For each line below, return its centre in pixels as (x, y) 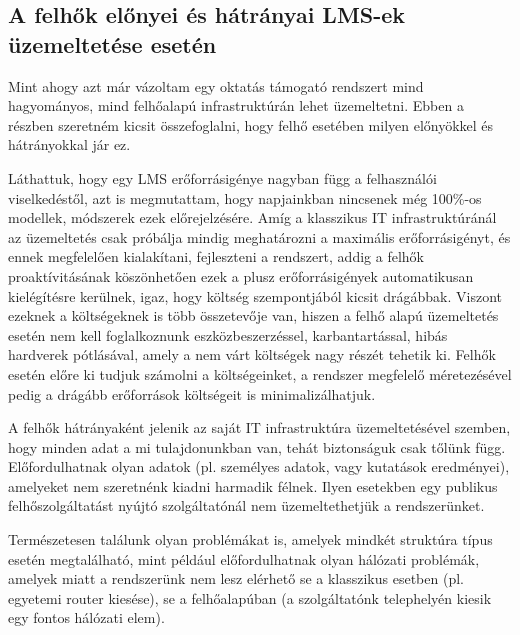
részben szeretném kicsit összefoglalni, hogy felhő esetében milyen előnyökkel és (251, 124)
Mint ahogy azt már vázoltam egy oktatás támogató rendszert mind (216, 85)
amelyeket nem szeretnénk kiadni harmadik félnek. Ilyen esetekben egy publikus (253, 485)
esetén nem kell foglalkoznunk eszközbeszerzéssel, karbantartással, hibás (228, 334)
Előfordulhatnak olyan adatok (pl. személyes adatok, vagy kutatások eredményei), (259, 466)
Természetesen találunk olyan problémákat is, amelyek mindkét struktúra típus (250, 539)
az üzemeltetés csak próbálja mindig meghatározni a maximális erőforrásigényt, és (259, 236)
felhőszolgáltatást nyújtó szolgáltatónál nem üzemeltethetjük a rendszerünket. (246, 505)
